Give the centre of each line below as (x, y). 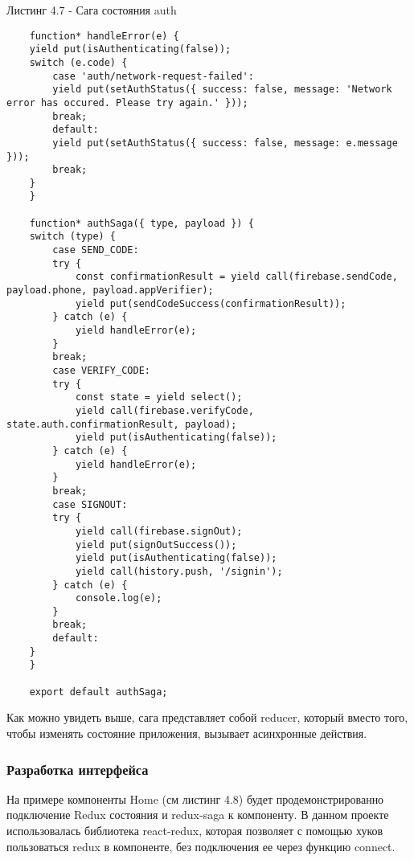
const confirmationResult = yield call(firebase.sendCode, (236, 277)
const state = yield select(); (159, 397)
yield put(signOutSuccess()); (156, 545)
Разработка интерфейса (78, 769)
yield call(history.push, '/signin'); (179, 571)
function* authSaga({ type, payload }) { (141, 223)
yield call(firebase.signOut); (159, 531)
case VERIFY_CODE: (101, 371)
